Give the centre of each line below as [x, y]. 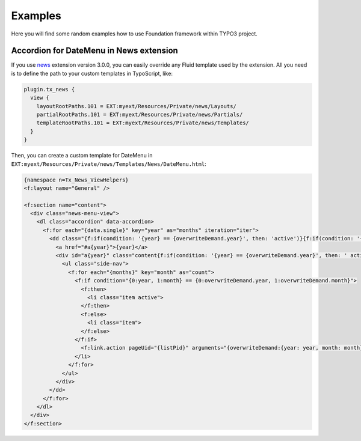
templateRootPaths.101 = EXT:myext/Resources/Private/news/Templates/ [143, 123]
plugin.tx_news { [49, 89]
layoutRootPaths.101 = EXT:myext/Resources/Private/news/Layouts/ [137, 106]
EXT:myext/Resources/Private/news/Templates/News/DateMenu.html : [109, 164]
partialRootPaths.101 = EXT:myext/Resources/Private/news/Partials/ [140, 114]
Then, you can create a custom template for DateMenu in [82, 156]
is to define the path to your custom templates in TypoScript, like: [92, 73]
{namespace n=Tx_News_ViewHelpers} [76, 180]
